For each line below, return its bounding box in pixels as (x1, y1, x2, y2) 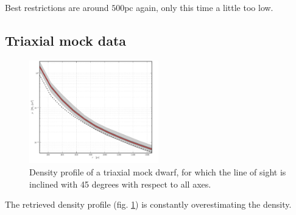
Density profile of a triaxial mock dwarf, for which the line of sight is (29, 165, 286, 178)
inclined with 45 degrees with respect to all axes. (29, 177, 211, 190)
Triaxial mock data (5, 30, 127, 49)
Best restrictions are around (5, 1, 109, 13)
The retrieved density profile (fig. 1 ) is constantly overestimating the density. (5, 198, 292, 211)
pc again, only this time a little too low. (124, 1, 273, 13)
